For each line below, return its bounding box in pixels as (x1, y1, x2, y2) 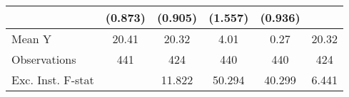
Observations (11, 51, 76, 67)
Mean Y (11, 30, 52, 47)
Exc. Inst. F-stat (11, 72, 94, 88)
